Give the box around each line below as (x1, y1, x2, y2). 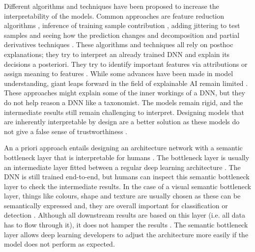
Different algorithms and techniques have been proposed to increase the (4, 1, 219, 11)
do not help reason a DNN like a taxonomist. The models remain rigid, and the (4, 97, 243, 107)
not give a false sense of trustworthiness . (4, 126, 127, 136)
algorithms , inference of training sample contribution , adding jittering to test (4, 20, 240, 30)
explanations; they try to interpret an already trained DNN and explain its (4, 49, 230, 59)
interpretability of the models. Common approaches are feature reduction (4, 10, 225, 21)
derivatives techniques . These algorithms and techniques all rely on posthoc (4, 39, 233, 50)
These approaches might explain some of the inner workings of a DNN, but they (4, 87, 245, 98)
